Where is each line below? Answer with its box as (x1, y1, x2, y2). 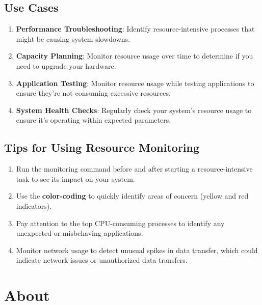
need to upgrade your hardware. (16, 60, 116, 71)
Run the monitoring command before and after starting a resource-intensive (16, 163, 253, 174)
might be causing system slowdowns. (16, 33, 130, 44)
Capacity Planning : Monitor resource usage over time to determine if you (16, 50, 253, 61)
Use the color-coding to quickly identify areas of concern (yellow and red (16, 190, 249, 201)
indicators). (16, 200, 52, 211)
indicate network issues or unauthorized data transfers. (16, 255, 188, 265)
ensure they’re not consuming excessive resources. (16, 88, 171, 98)
